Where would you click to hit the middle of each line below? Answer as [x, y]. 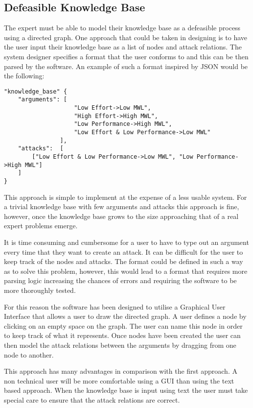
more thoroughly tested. [40, 290]
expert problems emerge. [41, 226]
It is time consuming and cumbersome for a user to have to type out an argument [126, 242]
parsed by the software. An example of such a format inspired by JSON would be [126, 66]
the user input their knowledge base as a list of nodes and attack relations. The [123, 47]
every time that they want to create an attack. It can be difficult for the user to [124, 252]
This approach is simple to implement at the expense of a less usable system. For [126, 197]
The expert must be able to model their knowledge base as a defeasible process [122, 28]
